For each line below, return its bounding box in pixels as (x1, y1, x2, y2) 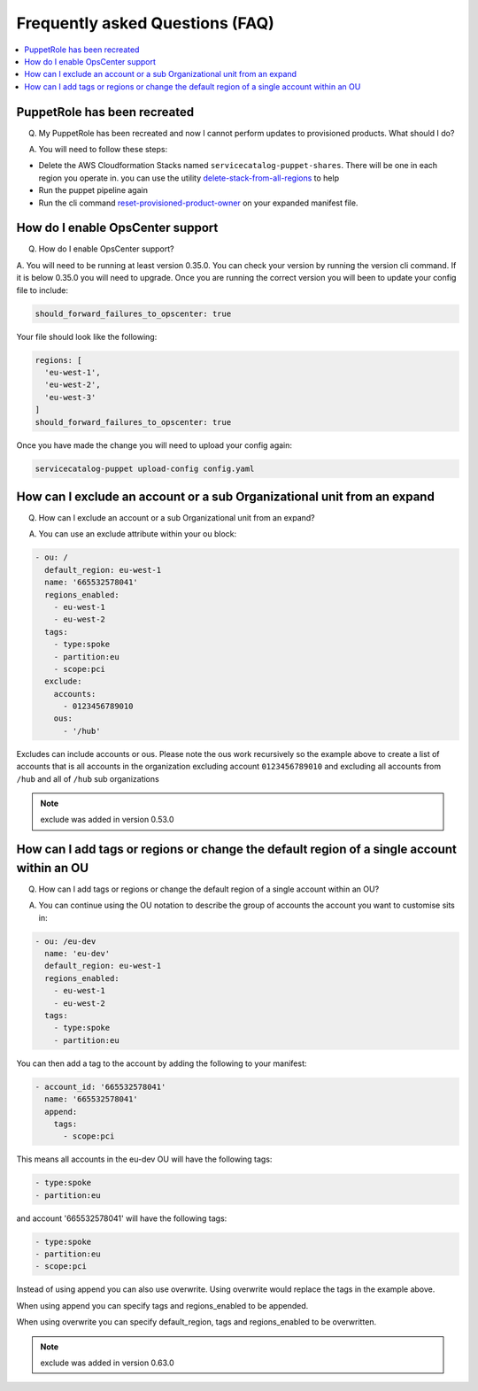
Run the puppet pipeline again (38, 185, 148, 196)
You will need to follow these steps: (38, 144, 168, 155)
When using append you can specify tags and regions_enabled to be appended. (16, 1300, 309, 1310)
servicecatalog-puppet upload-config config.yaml (35, 463, 255, 474)
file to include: (16, 284, 68, 296)
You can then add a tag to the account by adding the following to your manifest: (16, 1058, 307, 1069)
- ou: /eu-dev (35, 936, 96, 947)
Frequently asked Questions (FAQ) (16, 13, 274, 33)
